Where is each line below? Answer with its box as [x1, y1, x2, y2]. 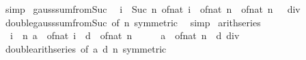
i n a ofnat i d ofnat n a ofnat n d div [10, 28, 240, 42]
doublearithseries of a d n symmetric [5, 41, 167, 55]
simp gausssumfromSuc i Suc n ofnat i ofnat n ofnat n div [5, 2, 301, 16]
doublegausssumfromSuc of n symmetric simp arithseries [5, 15, 261, 29]
